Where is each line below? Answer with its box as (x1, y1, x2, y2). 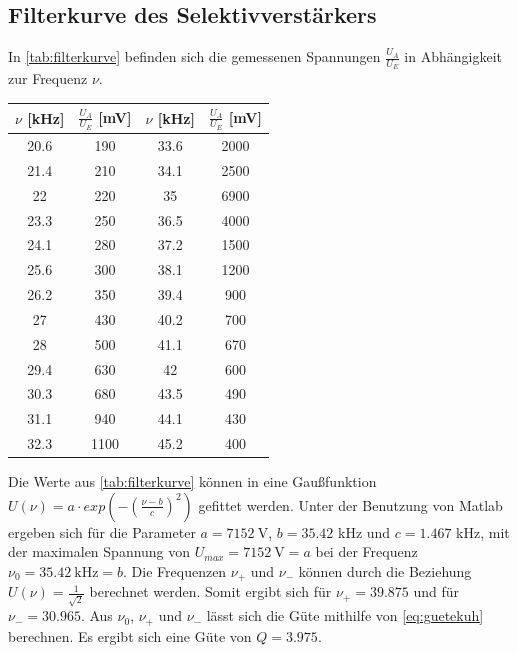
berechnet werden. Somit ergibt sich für (89, 581, 332, 602)
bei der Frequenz (315, 541, 418, 562)
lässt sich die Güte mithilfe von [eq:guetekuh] (206, 605, 484, 626)
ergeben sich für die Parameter (8, 521, 196, 542)
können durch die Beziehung (298, 561, 472, 582)
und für (413, 581, 460, 602)
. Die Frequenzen (123, 561, 227, 582)
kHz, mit (456, 521, 510, 542)
